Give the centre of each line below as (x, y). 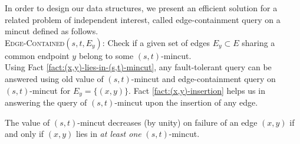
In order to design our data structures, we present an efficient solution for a (141, 8)
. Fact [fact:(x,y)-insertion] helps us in (197, 90)
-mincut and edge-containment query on (203, 78)
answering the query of (46, 102)
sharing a (258, 42)
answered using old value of (54, 78)
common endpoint (37, 55)
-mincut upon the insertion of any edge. (186, 102)
